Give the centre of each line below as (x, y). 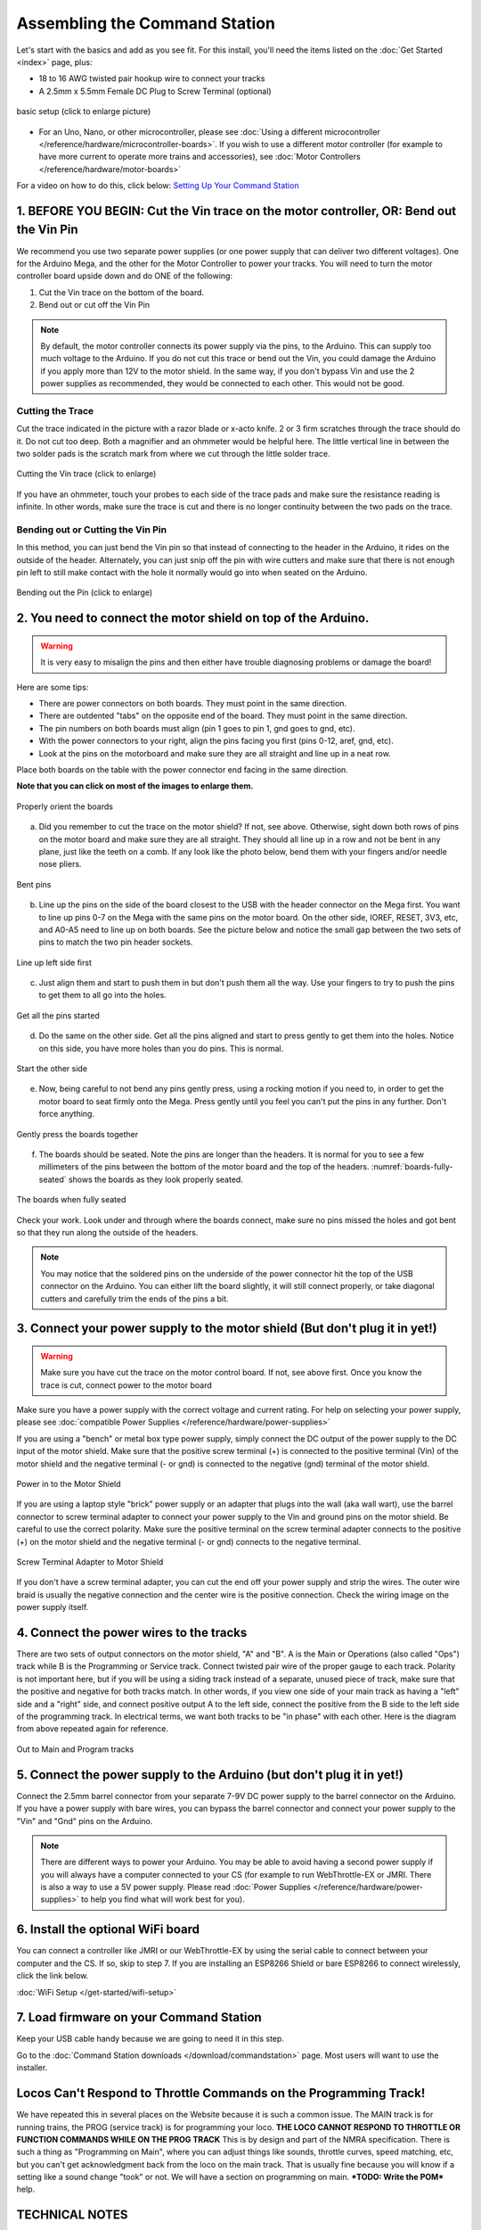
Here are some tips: (53, 687)
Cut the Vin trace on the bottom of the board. (122, 292)
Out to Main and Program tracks (75, 1749)
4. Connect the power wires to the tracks (132, 1632)
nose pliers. (60, 864)
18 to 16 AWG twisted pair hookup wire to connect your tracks (152, 78)
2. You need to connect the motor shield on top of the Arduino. (193, 619)
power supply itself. (53, 1607)
